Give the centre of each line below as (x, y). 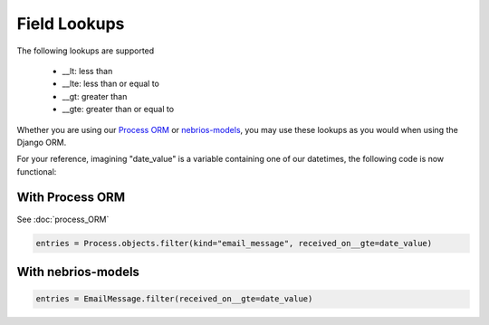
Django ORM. (42, 142)
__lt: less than (87, 71)
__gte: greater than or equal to (118, 110)
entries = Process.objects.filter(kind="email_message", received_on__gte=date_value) (234, 243)
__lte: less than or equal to (111, 84)
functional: (37, 171)
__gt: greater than (95, 96)
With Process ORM (71, 198)
